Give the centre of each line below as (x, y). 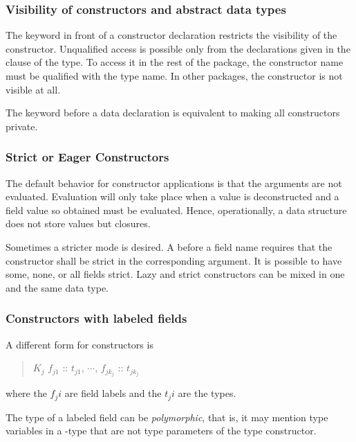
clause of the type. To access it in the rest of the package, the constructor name (175, 62)
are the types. (207, 393)
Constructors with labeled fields (96, 318)
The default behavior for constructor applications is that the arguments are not (174, 183)
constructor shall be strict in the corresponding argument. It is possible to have (174, 260)
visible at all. (33, 89)
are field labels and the (113, 393)
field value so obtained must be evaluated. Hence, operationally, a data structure (176, 210)
